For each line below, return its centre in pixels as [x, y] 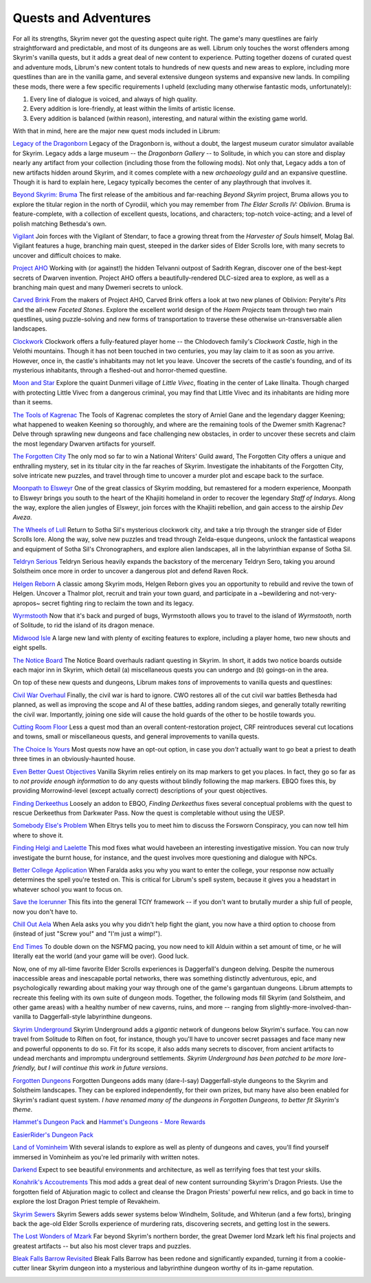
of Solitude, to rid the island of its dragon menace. [83, 625]
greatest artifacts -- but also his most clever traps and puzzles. [102, 1246]
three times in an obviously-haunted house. [74, 759]
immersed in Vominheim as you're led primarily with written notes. [106, 1157]
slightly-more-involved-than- [311, 1007]
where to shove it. [38, 835]
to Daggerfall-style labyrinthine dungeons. [92, 1017]
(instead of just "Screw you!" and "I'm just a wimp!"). [88, 934]
